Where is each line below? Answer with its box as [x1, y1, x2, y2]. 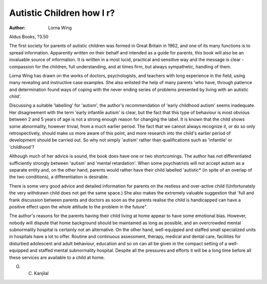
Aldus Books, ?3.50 [9, 34, 49, 40]
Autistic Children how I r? [9, 7, 115, 18]
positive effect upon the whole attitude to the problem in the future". [9, 203, 148, 210]
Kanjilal [34, 270, 49, 277]
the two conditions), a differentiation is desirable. [9, 174, 109, 180]
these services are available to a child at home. [9, 254, 105, 260]
